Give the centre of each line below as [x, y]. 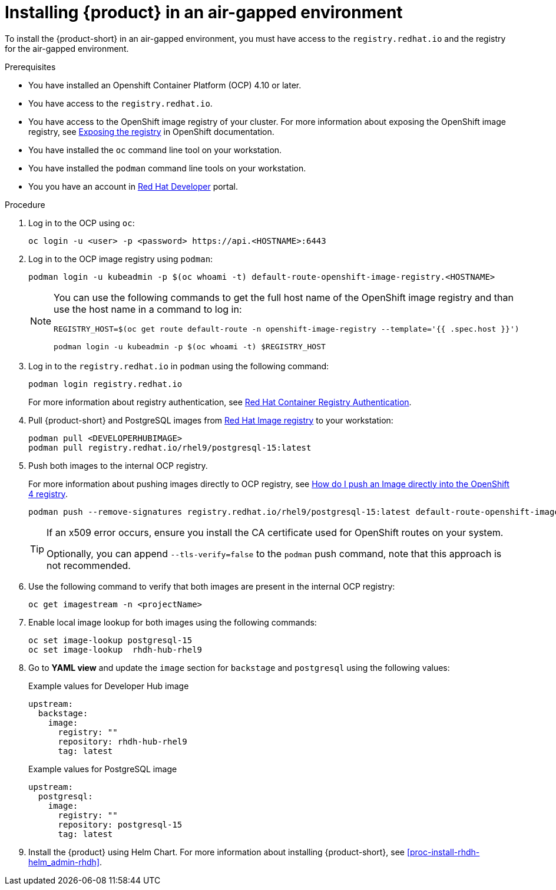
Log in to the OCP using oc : [82, 223]
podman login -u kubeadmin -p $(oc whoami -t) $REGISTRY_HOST [190, 346]
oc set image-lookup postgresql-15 [110, 640]
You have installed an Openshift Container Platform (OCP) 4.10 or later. [165, 85]
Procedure [25, 204]
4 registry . [48, 494]
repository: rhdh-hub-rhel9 [123, 741]
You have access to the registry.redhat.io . [120, 103]
